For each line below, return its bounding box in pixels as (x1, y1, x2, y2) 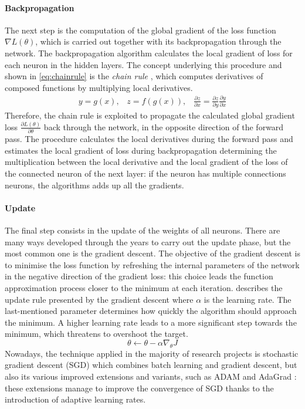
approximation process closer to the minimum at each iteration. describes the (5, 282, 283, 294)
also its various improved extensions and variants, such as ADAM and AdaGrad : (5, 370, 297, 382)
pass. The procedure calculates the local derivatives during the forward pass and (5, 133, 293, 145)
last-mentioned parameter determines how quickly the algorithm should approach (5, 305, 297, 317)
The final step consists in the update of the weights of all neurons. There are (5, 224, 280, 236)
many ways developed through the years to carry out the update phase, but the (5, 235, 291, 248)
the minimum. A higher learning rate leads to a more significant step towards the (5, 316, 297, 328)
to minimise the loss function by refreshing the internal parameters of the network (5, 258, 300, 271)
